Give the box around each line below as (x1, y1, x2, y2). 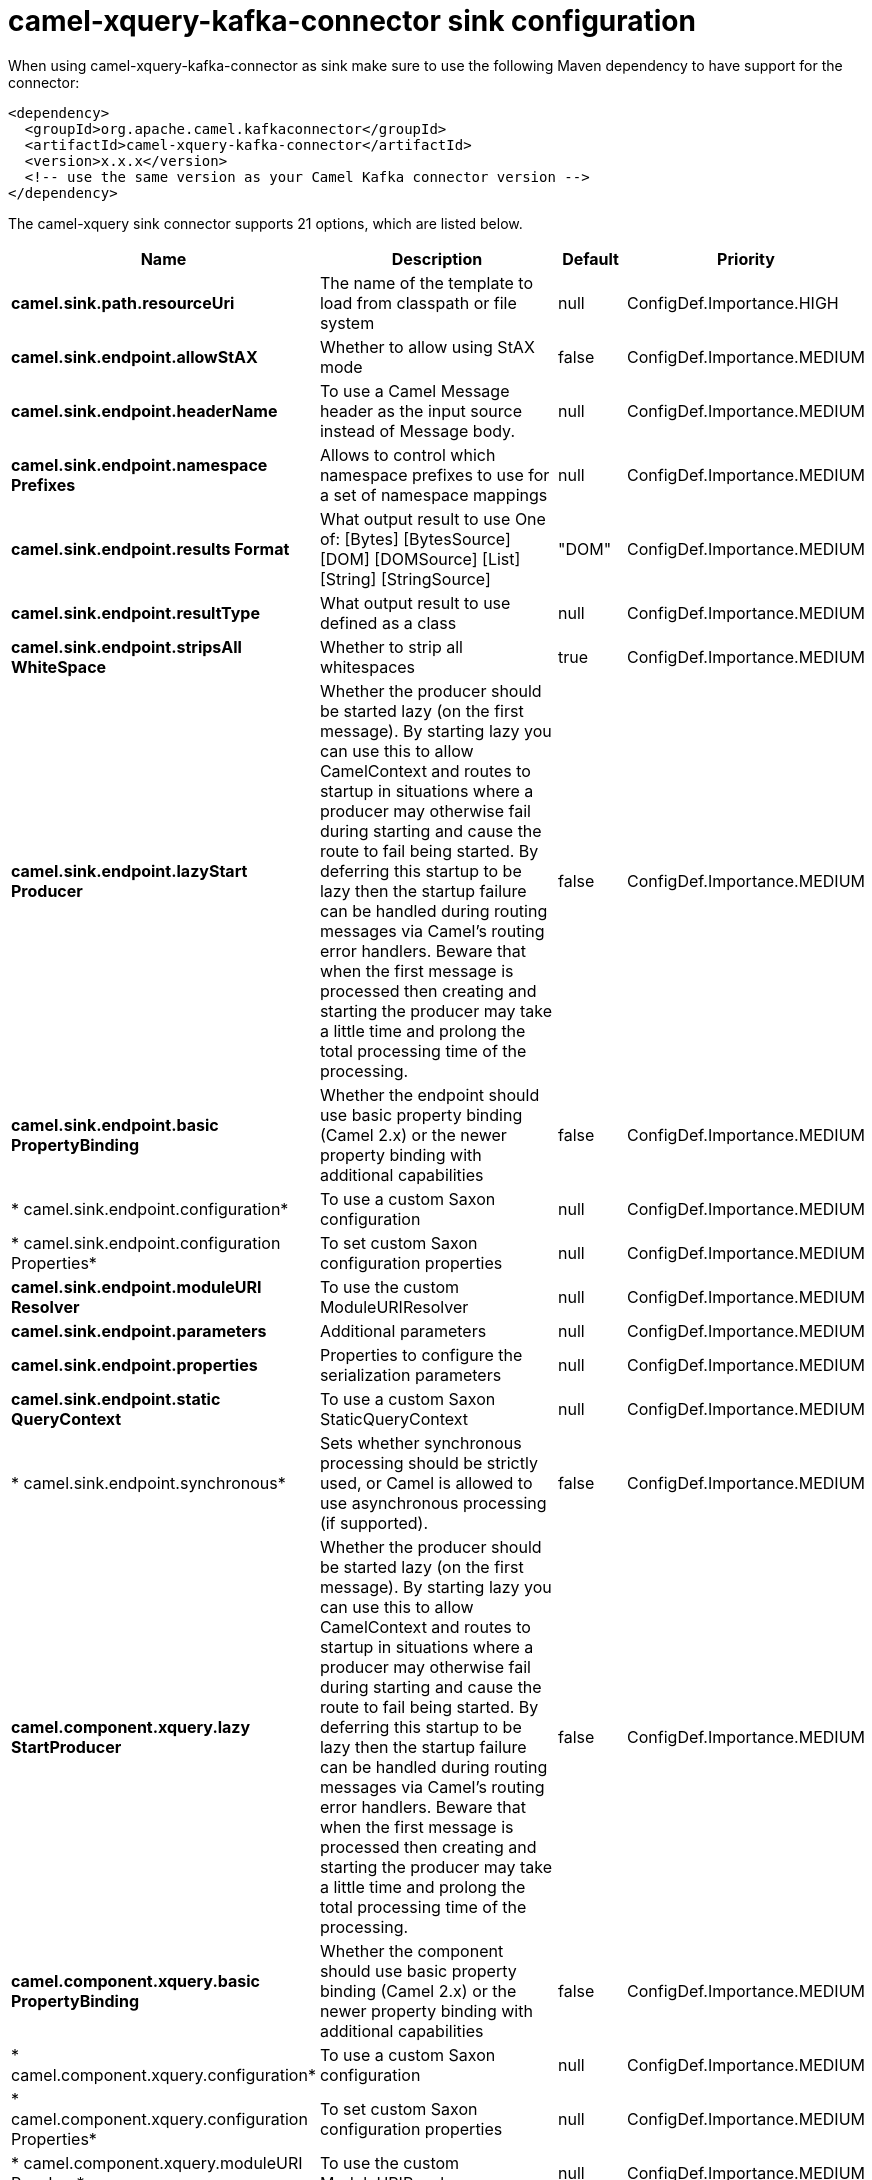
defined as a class (319, 612, 457, 633)
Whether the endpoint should (319, 1084, 540, 1105)
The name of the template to (319, 272, 533, 293)
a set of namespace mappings (319, 484, 548, 505)
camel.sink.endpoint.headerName (11, 400, 278, 421)
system (319, 312, 375, 333)
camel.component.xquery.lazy (11, 1716, 251, 1737)
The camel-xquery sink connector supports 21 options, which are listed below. (8, 214, 523, 232)
